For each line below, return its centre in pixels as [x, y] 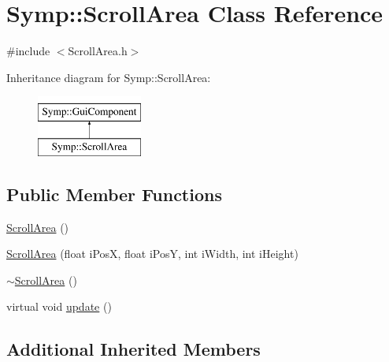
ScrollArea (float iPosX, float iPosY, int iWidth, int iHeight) [152, 254]
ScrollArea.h [98, 51]
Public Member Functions [114, 194]
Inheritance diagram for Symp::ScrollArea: [109, 77]
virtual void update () [59, 306]
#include [28, 51]
